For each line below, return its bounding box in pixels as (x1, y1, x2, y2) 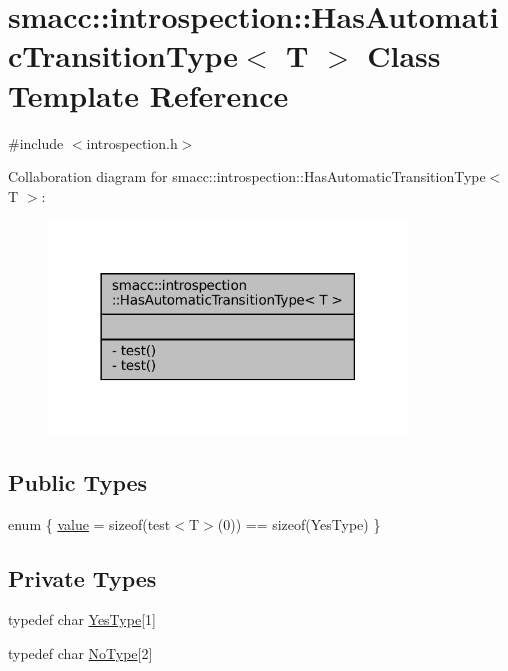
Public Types (8, 466, 148, 497)
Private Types (8, 562, 157, 593)
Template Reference (8, 74, 289, 115)
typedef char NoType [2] (8, 643, 153, 664)
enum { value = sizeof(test (8, 513, 171, 534)
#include (8, 132, 64, 153)
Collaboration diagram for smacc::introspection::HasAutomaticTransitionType (8, 166, 486, 187)
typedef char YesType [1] (8, 609, 156, 630)
